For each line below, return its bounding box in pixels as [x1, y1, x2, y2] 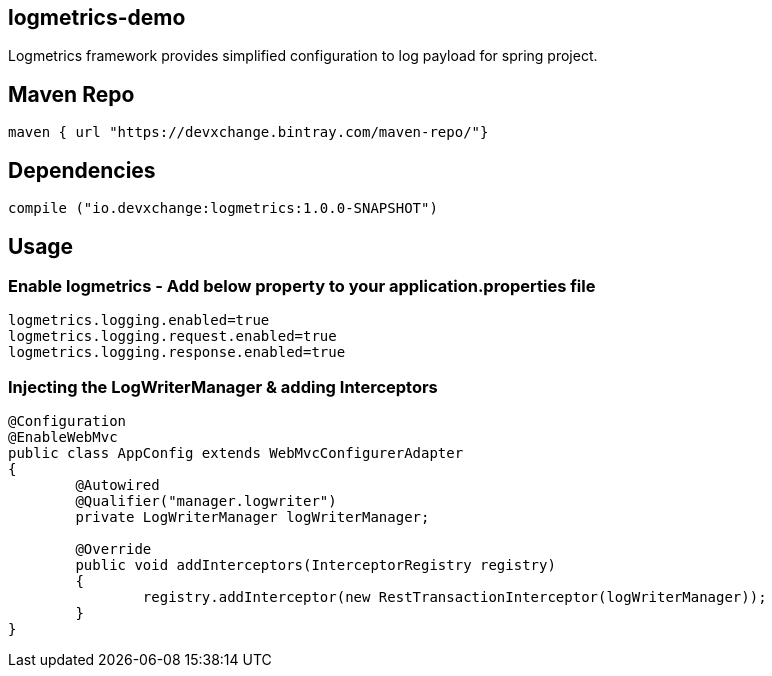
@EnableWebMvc [8, 429, 118, 446]
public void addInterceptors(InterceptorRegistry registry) [75, 557, 556, 574]
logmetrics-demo [8, 5, 186, 30]
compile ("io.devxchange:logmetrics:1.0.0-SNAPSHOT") [8, 200, 438, 217]
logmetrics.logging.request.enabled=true [8, 328, 337, 345]
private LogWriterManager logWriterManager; [75, 509, 430, 526]
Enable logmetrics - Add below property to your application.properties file [8, 275, 596, 296]
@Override [75, 541, 152, 558]
